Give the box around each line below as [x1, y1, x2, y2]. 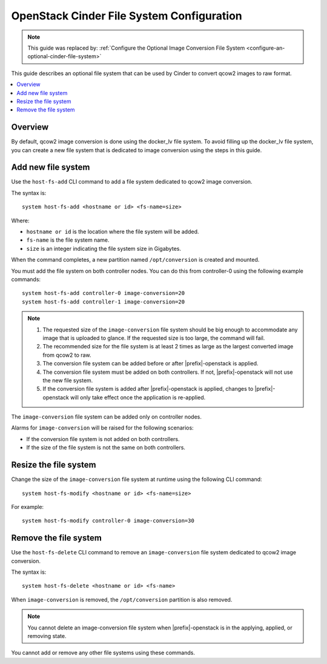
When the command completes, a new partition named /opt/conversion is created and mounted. [11, 256, 260, 264]
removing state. [27, 632, 67, 639]
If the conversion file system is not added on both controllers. [26, 435, 180, 442]
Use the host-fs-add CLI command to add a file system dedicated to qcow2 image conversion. [11, 178, 253, 185]
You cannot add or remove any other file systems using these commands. [11, 649, 195, 657]
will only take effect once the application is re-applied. [70, 394, 206, 401]
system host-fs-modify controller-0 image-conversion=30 [22, 517, 195, 524]
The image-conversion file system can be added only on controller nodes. [11, 413, 202, 420]
